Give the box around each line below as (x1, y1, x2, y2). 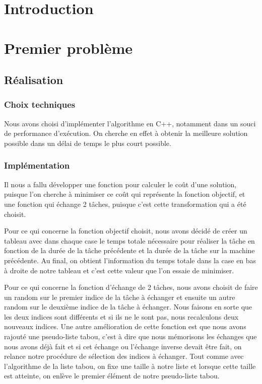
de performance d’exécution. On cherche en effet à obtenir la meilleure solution (4, 128, 248, 138)
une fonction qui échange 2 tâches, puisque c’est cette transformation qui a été (4, 198, 246, 209)
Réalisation (4, 72, 63, 88)
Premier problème (4, 37, 133, 58)
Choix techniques (4, 98, 76, 111)
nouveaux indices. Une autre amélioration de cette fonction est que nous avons (4, 321, 246, 332)
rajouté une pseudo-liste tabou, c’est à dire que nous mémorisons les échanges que (4, 331, 257, 342)
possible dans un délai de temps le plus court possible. (4, 137, 171, 148)
